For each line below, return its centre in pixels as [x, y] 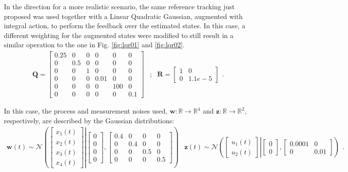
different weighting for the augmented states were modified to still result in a [119, 35]
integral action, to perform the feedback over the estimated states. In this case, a [125, 26]
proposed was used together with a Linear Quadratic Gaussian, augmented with [123, 16]
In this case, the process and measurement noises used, [86, 111]
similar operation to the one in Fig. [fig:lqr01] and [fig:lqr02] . [94, 45]
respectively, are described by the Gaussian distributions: [89, 120]
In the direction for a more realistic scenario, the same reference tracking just [119, 6]
